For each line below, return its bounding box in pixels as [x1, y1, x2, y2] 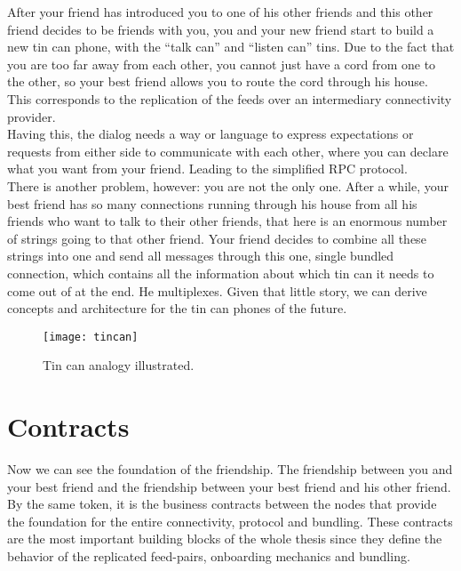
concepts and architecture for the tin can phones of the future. [7, 299, 347, 318]
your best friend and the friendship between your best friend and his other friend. [7, 477, 451, 495]
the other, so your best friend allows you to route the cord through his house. [7, 72, 428, 91]
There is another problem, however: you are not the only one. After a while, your [7, 176, 449, 195]
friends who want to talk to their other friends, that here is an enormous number [7, 212, 448, 230]
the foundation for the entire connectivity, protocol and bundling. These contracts [7, 511, 453, 530]
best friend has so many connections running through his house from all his [7, 194, 417, 213]
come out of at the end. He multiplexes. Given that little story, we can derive [7, 281, 427, 300]
